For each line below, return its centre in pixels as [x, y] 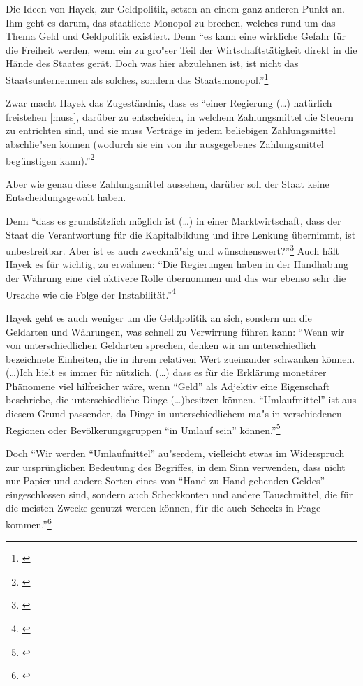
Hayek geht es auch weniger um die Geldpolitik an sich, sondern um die [159, 317]
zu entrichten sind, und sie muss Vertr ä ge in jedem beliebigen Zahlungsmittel [171, 130]
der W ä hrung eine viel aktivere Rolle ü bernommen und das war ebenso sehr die [176, 278]
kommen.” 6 [29, 523]
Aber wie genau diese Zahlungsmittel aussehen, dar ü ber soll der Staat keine [168, 183]
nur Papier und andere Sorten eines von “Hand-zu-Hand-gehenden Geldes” [165, 480]
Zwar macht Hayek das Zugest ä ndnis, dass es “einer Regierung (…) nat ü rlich [169, 103]
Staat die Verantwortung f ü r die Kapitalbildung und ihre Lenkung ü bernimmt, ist [181, 234]
